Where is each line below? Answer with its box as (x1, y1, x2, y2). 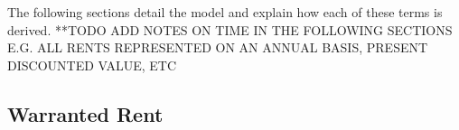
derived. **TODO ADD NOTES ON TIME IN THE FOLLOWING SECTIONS (7, 20, 453, 39)
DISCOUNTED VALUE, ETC (7, 55, 177, 74)
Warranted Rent (7, 99, 164, 127)
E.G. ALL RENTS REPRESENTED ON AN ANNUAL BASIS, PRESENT (7, 38, 428, 57)
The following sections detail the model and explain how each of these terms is (7, 3, 443, 21)
